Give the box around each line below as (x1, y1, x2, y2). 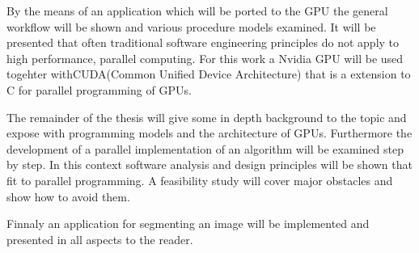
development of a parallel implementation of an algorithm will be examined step (6, 140, 404, 157)
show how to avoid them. (6, 188, 130, 205)
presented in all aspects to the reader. (6, 230, 193, 247)
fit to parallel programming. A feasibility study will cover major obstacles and (6, 171, 393, 188)
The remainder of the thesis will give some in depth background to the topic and (6, 108, 407, 125)
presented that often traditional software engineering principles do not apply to (6, 34, 400, 51)
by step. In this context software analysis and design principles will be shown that (6, 156, 413, 173)
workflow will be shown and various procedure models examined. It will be (6, 18, 376, 35)
